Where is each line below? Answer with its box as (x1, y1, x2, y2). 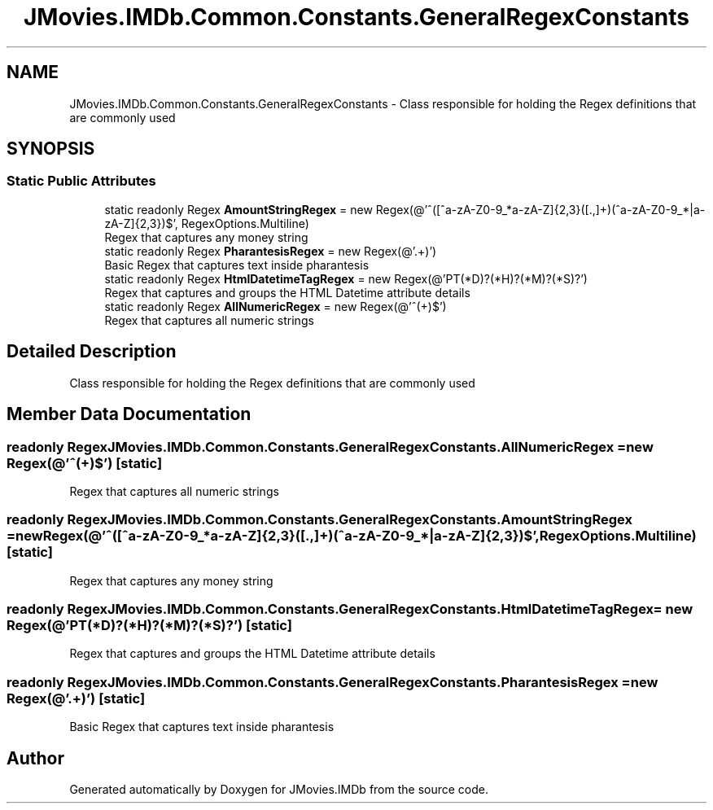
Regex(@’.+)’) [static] (7, 690, 146, 707)
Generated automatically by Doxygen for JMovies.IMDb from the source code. (69, 782, 489, 796)
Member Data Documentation (7, 404, 252, 425)
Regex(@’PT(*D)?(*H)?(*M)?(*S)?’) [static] (7, 617, 292, 633)
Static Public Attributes (7, 173, 156, 190)
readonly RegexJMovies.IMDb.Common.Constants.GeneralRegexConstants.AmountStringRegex (7, 511, 632, 528)
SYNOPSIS (7, 138, 95, 160)
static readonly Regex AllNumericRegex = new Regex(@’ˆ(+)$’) (104, 299, 447, 313)
